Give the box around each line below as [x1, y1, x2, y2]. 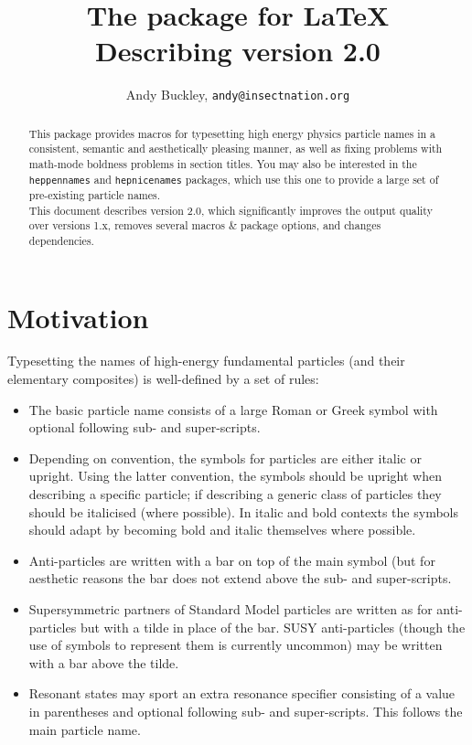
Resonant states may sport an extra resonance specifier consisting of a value [28, 684, 456, 703]
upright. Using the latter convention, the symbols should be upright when [28, 466, 442, 485]
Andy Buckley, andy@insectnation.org [125, 85, 350, 104]
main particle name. [28, 719, 141, 739]
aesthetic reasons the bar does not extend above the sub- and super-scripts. [28, 569, 452, 588]
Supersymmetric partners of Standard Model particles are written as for [28, 599, 433, 618]
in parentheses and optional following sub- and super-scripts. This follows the [28, 701, 463, 720]
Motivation [7, 298, 149, 335]
